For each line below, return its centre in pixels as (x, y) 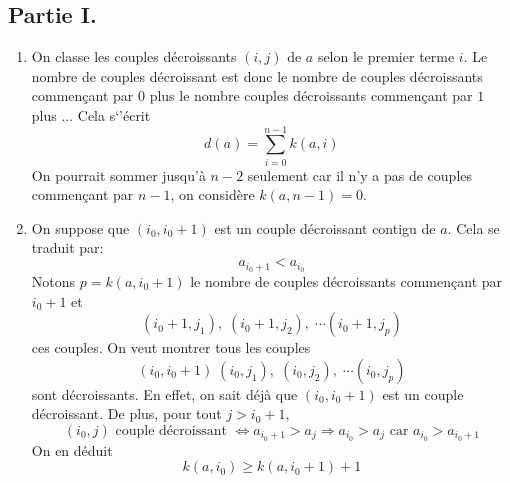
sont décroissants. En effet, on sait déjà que (164, 393)
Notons (53, 280)
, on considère (212, 194)
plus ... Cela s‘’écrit (91, 114)
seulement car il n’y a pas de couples (360, 174)
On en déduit (72, 449)
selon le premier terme (386, 56)
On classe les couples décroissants (134, 56)
